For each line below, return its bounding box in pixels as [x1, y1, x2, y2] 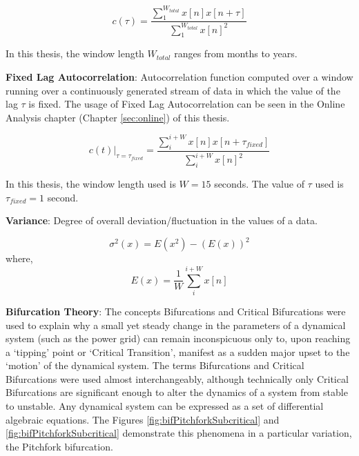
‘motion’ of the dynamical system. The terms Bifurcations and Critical [6, 358, 304, 373]
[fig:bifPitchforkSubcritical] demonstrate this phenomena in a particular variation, [6, 426, 352, 440]
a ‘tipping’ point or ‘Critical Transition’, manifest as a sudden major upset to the [6, 344, 350, 359]
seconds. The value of [214, 176, 304, 190]
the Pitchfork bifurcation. [6, 439, 113, 453]
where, [6, 251, 33, 266]
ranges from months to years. [174, 46, 298, 61]
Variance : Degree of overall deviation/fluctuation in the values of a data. [6, 213, 318, 228]
